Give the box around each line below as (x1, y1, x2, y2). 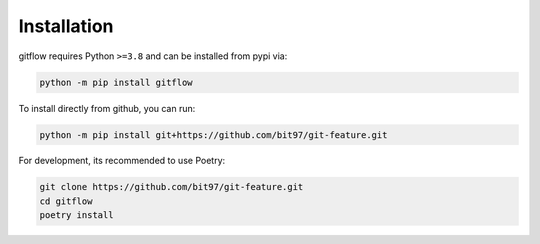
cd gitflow (39, 195, 93, 207)
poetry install (39, 210, 114, 221)
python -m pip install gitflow (39, 76, 194, 88)
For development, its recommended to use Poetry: (18, 155, 226, 167)
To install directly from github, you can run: (18, 102, 196, 114)
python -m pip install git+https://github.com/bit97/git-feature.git (39, 129, 388, 140)
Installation (18, 15, 114, 37)
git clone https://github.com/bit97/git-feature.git (39, 181, 304, 193)
